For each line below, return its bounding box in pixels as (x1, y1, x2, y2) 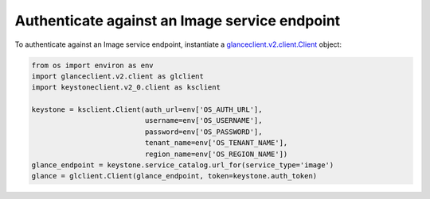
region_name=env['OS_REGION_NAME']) (144, 149, 288, 159)
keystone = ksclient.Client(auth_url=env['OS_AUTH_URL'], (31, 105, 263, 114)
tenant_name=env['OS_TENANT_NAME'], (144, 139, 288, 147)
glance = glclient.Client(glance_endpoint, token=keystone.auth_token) (31, 171, 318, 181)
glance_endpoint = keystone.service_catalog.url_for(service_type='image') (31, 161, 334, 170)
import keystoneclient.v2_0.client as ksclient (31, 83, 221, 92)
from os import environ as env (31, 60, 154, 70)
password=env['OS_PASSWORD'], (144, 127, 263, 136)
